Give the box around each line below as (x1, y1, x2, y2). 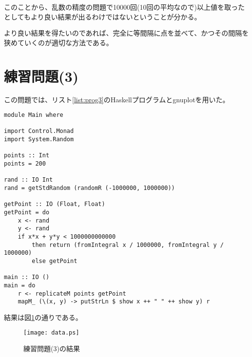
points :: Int (4, 152, 50, 159)
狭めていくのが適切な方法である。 (4, 37, 113, 47)
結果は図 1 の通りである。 (4, 312, 82, 322)
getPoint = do (4, 208, 50, 216)
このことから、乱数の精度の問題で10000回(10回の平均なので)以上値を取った (4, 2, 245, 12)
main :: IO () (4, 274, 50, 281)
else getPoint (32, 257, 78, 264)
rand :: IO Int (4, 176, 53, 184)
